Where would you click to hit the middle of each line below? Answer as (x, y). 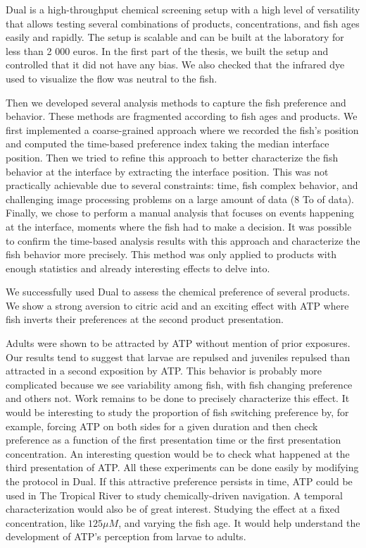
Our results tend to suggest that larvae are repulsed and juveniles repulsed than (178, 357)
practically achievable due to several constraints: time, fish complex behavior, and (182, 185)
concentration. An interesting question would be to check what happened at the (178, 453)
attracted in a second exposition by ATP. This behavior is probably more (164, 371)
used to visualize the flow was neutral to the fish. (112, 78)
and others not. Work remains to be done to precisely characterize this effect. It (178, 398)
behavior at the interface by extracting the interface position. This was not (167, 171)
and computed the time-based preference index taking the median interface (168, 144)
